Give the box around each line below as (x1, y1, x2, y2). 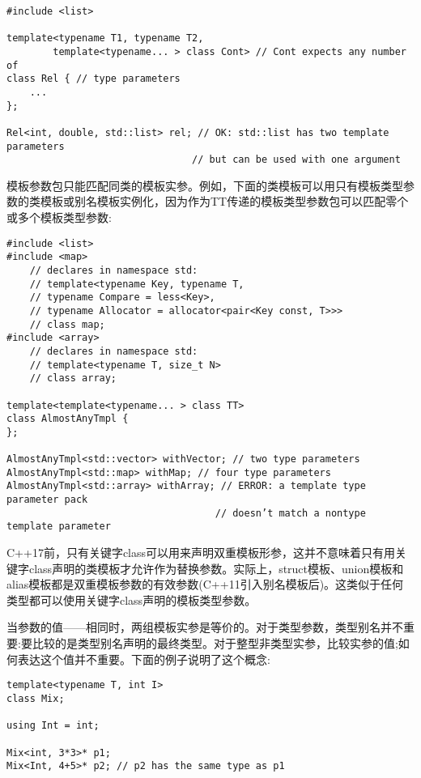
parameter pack (6, 494, 88, 506)
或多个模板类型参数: (6, 209, 112, 226)
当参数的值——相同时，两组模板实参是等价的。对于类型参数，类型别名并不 (6, 619, 403, 636)
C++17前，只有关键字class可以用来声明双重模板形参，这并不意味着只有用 (6, 544, 396, 561)
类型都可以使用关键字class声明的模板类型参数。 (6, 591, 257, 608)
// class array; (29, 372, 117, 385)
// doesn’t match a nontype (215, 507, 366, 519)
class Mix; (6, 692, 65, 704)
